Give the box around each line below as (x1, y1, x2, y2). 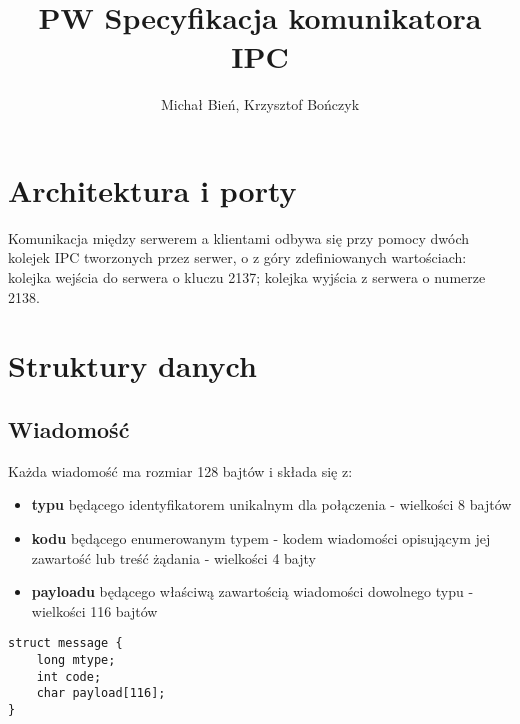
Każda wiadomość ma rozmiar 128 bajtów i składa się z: (8, 460, 353, 481)
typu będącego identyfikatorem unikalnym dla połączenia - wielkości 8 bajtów (31, 494, 512, 515)
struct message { (8, 636, 123, 651)
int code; (36, 669, 102, 684)
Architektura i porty (8, 169, 297, 210)
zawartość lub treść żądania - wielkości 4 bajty (31, 547, 316, 568)
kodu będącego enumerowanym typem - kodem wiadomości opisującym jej (31, 527, 491, 548)
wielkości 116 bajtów (31, 600, 158, 621)
